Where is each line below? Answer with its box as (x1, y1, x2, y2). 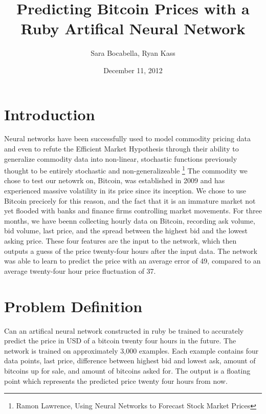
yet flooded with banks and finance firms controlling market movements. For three (4, 205, 262, 216)
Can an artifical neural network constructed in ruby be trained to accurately (4, 325, 244, 336)
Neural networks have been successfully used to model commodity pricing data (4, 133, 251, 144)
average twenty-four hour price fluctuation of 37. (4, 265, 156, 276)
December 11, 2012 (103, 64, 163, 75)
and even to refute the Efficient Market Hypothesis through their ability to (4, 143, 239, 154)
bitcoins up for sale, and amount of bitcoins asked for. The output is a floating (4, 365, 251, 376)
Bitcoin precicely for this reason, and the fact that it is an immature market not (4, 195, 256, 206)
